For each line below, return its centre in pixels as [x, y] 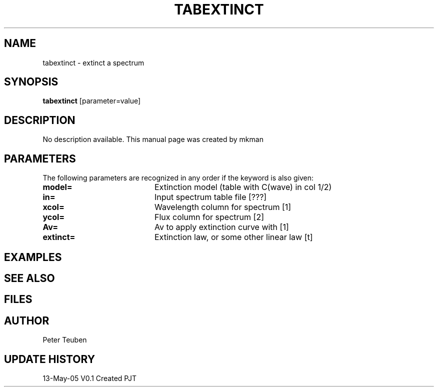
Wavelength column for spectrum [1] [223, 207]
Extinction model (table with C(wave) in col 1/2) [243, 187]
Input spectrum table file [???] [210, 197]
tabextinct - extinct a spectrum [93, 62]
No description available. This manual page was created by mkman [153, 139]
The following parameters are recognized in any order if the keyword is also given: [178, 178]
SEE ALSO [29, 278]
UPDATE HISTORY [50, 359]
